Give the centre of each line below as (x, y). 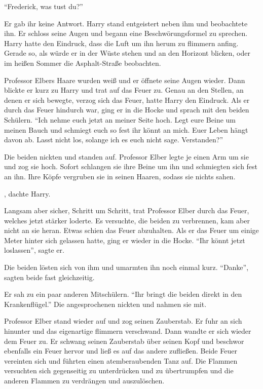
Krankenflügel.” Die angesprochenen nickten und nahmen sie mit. (105, 304)
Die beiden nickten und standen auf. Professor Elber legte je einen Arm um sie (126, 156)
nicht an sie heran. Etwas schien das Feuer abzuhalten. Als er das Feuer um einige (131, 230)
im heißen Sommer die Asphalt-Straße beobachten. (83, 63)
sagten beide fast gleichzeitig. (49, 277)
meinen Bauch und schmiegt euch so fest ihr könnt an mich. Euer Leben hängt (126, 129)
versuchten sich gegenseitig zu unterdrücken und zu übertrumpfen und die (119, 371)
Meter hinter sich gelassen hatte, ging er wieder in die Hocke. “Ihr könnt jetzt (125, 240)
